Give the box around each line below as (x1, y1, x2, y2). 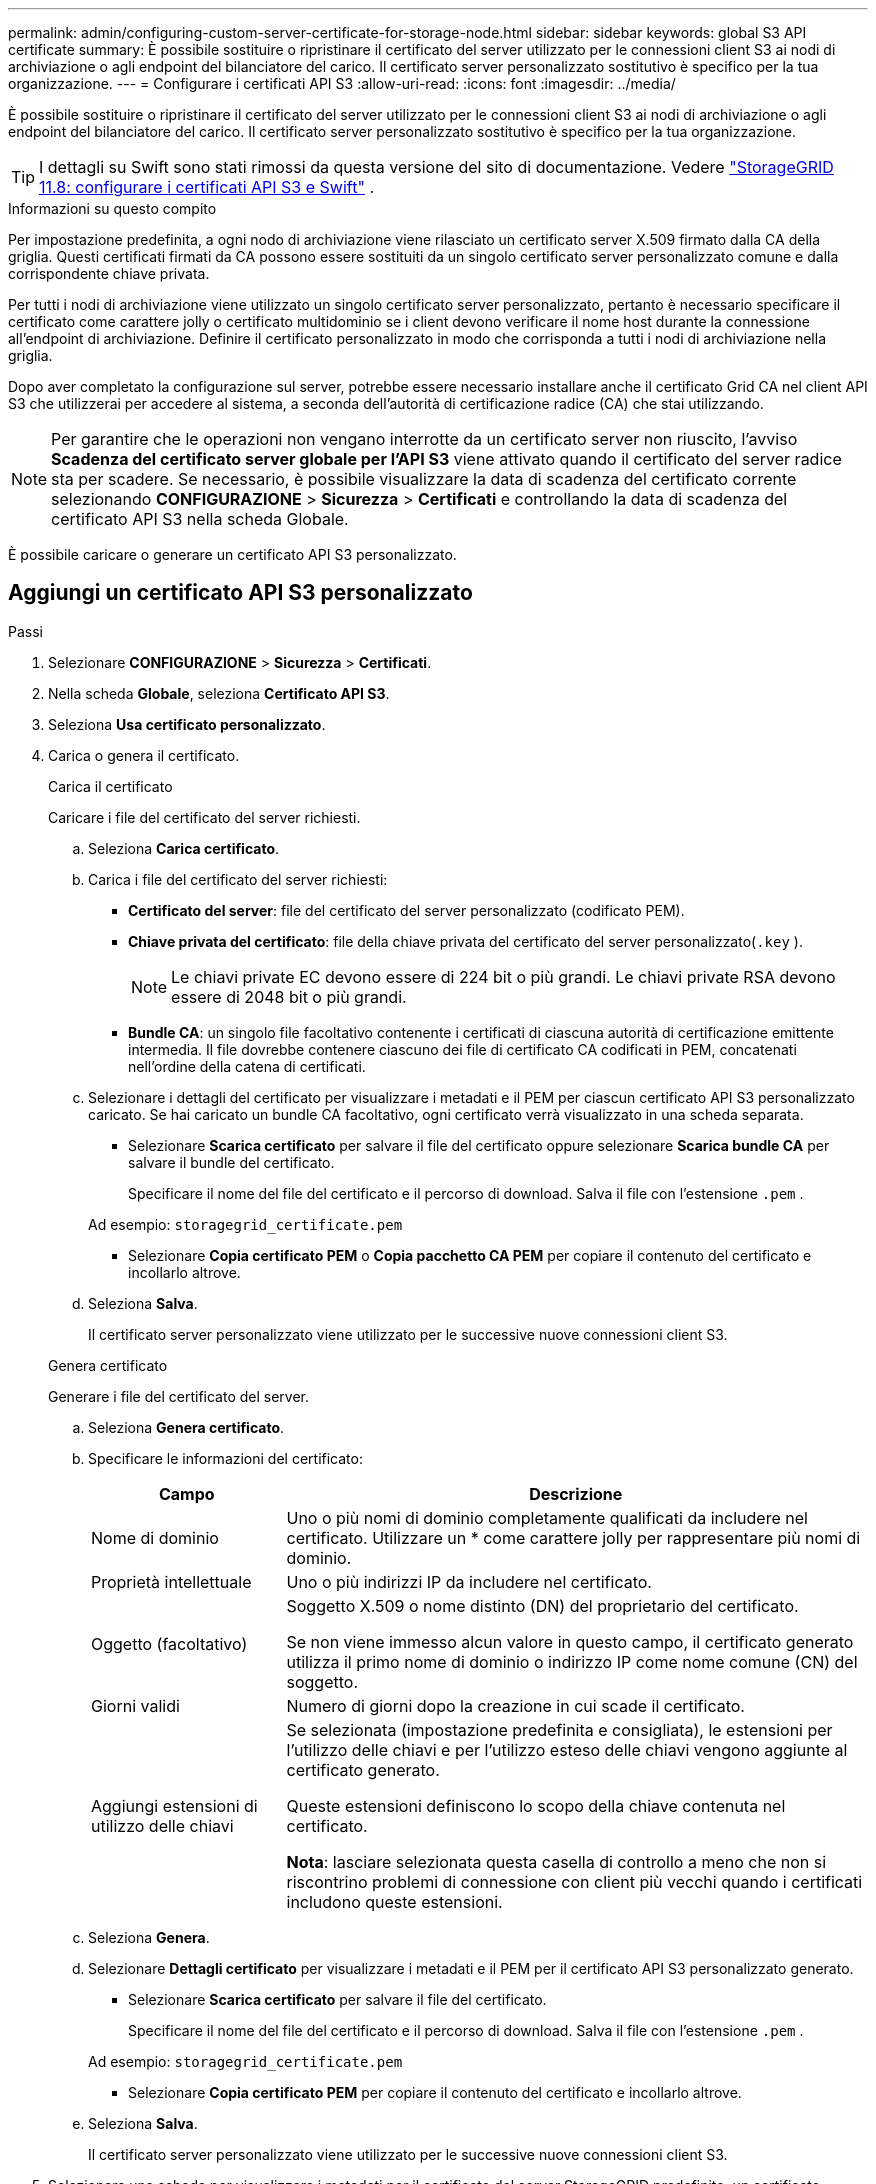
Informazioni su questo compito (8, 200, 217, 217)
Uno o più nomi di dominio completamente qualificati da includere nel (286, 1507, 808, 1528)
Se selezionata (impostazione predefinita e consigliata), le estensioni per (286, 1719, 833, 1740)
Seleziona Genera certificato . (88, 1418, 285, 1436)
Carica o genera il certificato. (48, 746, 240, 764)
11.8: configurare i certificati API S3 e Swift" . (39, 177, 374, 197)
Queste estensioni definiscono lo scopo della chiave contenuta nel (286, 1795, 786, 1816)
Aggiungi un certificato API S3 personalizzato (8, 580, 473, 606)
